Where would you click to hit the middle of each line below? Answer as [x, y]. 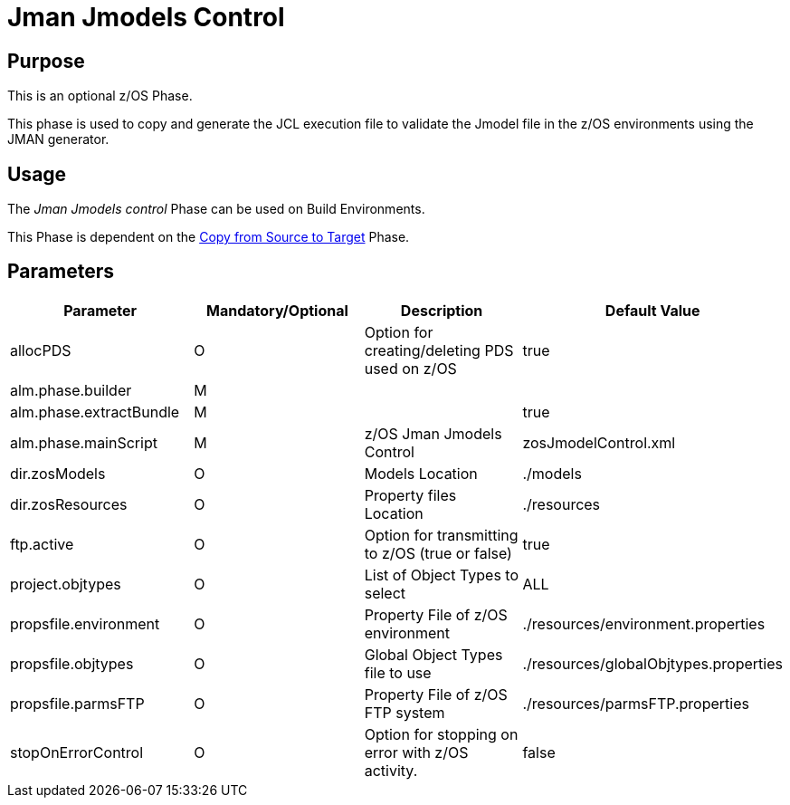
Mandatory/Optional [277, 310]
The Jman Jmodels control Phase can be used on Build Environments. [216, 209]
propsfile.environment [85, 623]
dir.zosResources [69, 504]
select [385, 593]
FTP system [405, 712]
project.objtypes [66, 584]
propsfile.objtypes [72, 663]
